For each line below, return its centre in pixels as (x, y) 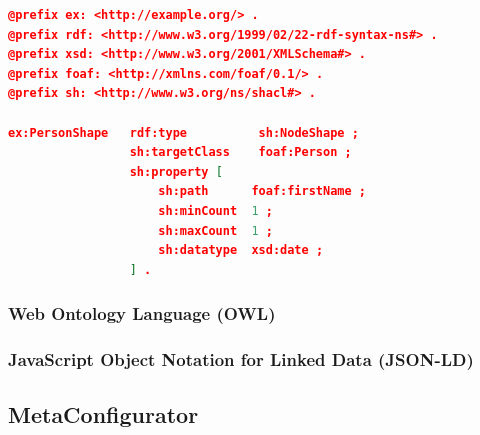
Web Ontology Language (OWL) (142, 313)
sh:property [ (176, 171)
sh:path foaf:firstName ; (262, 191)
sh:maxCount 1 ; (215, 230)
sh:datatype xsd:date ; (241, 250)
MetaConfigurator (103, 414)
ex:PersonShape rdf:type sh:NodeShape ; (183, 132)
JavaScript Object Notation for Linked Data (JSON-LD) (241, 359)
